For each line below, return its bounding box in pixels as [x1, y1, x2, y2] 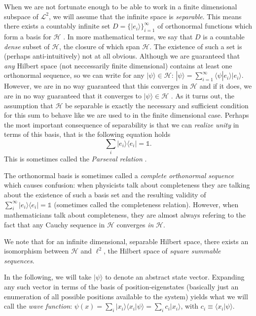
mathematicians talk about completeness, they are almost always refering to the [4, 210, 246, 220]
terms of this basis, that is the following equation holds [4, 129, 171, 139]
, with [181, 301, 199, 311]
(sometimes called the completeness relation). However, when [54, 199, 239, 209]
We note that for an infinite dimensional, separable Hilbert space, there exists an [4, 236, 249, 246]
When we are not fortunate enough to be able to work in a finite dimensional [4, 1, 237, 11]
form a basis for [4, 31, 51, 41]
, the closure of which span [59, 41, 140, 51]
